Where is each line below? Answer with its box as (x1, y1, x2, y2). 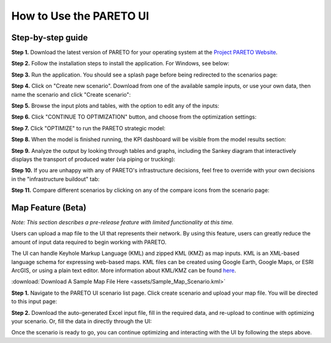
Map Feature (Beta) (11, 202, 87, 213)
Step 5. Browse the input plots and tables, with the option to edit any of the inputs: (11, 102, 219, 109)
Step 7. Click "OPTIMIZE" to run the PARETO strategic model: (11, 124, 165, 131)
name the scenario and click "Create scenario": (11, 90, 131, 98)
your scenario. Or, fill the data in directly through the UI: (11, 317, 152, 325)
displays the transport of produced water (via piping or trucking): (11, 155, 176, 163)
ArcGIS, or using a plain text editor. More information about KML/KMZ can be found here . (11, 267, 237, 274)
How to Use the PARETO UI (11, 9, 150, 23)
